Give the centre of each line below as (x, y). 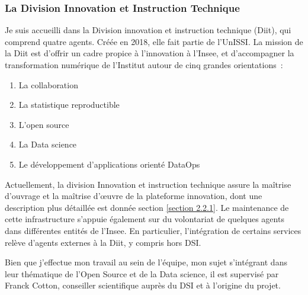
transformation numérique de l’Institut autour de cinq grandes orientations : (144, 65)
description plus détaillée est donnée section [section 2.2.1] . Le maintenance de (147, 207)
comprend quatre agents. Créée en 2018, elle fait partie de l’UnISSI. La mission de (154, 41)
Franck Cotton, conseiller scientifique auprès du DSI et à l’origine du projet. (143, 285)
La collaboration (48, 84)
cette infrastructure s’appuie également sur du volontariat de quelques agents (145, 219)
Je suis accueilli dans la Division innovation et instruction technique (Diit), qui (148, 30)
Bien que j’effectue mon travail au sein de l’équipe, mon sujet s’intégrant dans (146, 262)
